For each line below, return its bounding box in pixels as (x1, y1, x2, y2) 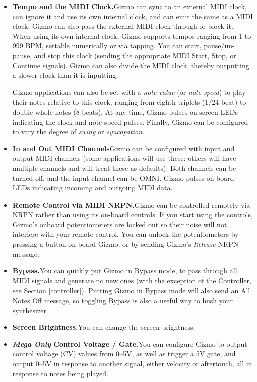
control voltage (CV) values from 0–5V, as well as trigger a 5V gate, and (12, 348, 236, 359)
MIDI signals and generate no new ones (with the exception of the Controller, (12, 275, 251, 285)
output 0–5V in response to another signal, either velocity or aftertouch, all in (12, 358, 252, 368)
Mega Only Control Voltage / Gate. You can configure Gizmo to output (12, 338, 247, 349)
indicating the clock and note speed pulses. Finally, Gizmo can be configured (12, 116, 248, 127)
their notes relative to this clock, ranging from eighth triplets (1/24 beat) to (12, 97, 246, 107)
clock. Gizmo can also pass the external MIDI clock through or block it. (12, 21, 233, 31)
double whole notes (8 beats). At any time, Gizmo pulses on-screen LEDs (12, 106, 238, 117)
